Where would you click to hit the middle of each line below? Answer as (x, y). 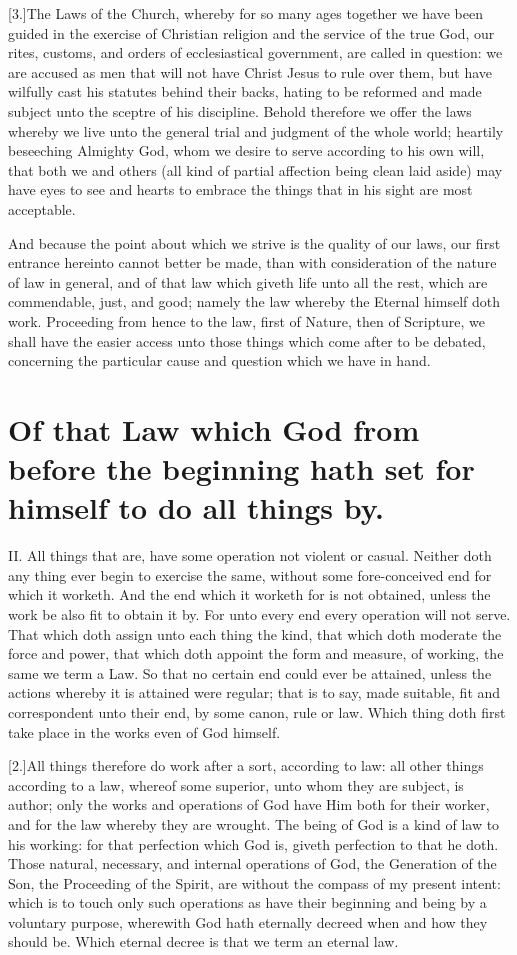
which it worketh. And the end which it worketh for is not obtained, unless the (249, 594)
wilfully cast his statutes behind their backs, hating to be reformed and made (245, 91)
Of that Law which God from (214, 428)
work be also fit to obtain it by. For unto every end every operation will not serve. (259, 613)
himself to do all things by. (196, 507)
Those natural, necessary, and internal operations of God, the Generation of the (252, 863)
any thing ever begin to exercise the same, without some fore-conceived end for (250, 574)
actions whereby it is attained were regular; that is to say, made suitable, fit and (254, 692)
